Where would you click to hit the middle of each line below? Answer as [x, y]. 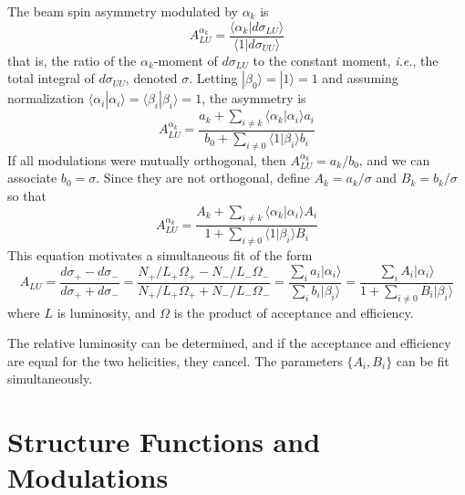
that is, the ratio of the [72, 60]
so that [27, 196]
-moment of [186, 60]
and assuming [360, 78]
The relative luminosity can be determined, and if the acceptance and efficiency [229, 343]
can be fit [423, 360]
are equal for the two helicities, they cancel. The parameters [175, 360]
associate [32, 178]
